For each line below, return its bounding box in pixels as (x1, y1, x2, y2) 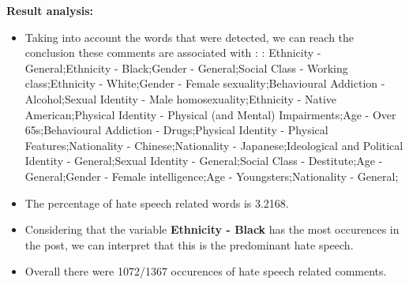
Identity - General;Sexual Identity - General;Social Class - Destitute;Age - (24, 152, 383, 169)
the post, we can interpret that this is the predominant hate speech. (24, 236, 354, 253)
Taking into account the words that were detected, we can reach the (24, 28, 355, 45)
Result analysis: (6, 2, 94, 18)
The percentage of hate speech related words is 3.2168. (24, 194, 289, 211)
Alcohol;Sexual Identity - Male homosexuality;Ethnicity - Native (24, 90, 337, 107)
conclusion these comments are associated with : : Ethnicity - (24, 44, 321, 61)
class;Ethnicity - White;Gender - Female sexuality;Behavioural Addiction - (24, 75, 385, 92)
